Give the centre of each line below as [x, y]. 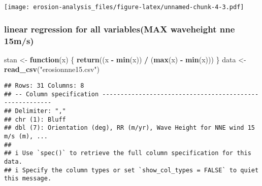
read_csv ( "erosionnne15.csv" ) [52, 69]
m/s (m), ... [26, 136]
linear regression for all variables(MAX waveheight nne [120, 29]
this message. [28, 179]
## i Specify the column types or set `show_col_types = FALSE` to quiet [132, 170]
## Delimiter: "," [35, 111]
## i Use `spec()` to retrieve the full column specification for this [128, 153]
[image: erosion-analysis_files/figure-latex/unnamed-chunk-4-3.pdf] [124, 7]
